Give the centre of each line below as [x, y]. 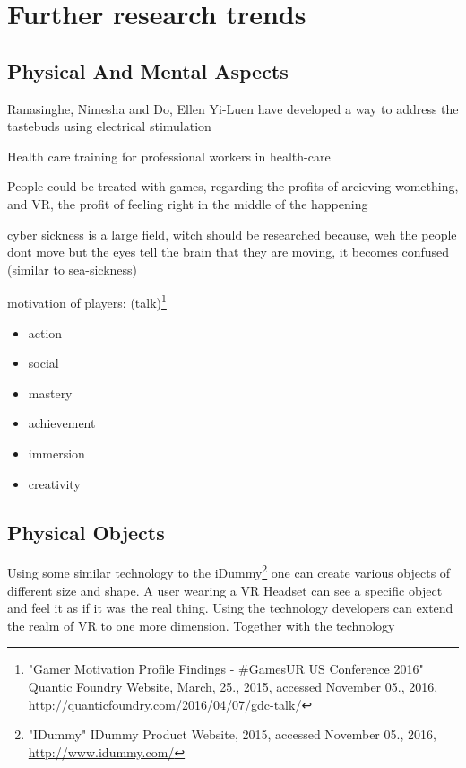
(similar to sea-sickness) [73, 269]
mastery [50, 393]
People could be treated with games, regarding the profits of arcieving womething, [233, 186]
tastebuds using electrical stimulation [109, 126]
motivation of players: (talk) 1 [87, 301]
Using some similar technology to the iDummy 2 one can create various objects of [229, 571]
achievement [62, 423]
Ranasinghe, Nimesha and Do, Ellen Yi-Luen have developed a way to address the [233, 108]
